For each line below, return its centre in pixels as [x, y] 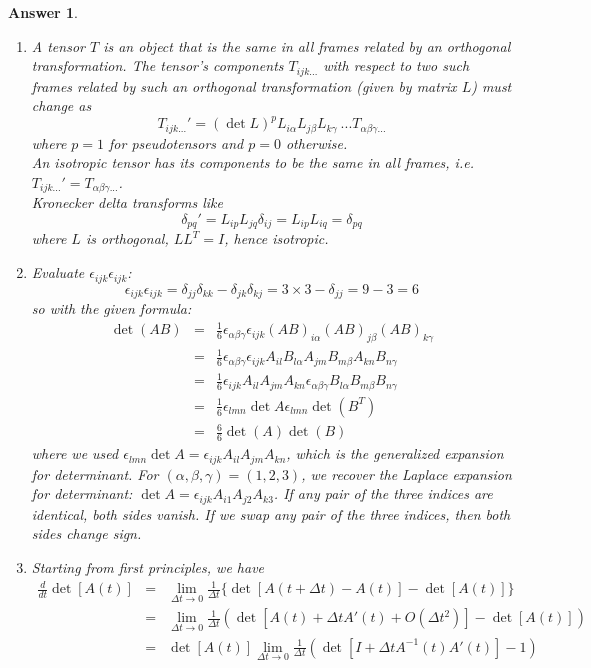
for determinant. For [95, 473]
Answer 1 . [43, 12]
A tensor [58, 45]
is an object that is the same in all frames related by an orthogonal [307, 45]
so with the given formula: [111, 307]
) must [491, 85]
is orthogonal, [127, 238]
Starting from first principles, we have [148, 567]
